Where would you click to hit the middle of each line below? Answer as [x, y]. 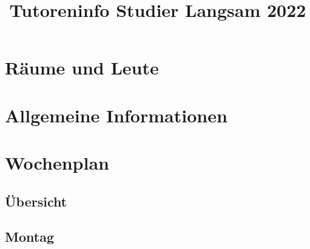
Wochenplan [57, 163]
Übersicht [36, 201]
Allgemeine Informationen [116, 115]
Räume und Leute [82, 68]
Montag [29, 237]
